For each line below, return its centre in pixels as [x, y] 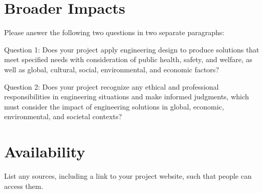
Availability [45, 151]
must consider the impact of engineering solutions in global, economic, [114, 106]
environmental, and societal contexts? [63, 116]
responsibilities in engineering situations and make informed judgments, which [127, 96]
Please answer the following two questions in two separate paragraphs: [114, 32]
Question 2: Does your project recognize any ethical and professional [112, 86]
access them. [24, 186]
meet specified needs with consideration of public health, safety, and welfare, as [128, 59]
